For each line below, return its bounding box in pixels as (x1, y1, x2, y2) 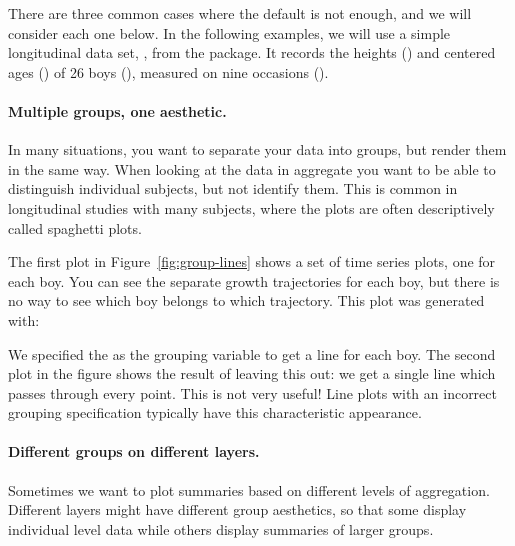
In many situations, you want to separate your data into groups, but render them (8, 139, 507, 160)
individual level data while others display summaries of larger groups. (8, 518, 434, 539)
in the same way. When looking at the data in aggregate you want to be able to (8, 158, 496, 179)
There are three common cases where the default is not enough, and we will (8, 3, 472, 23)
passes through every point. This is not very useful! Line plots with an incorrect (8, 382, 497, 403)
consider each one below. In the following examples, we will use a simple (8, 22, 451, 43)
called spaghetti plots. (8, 217, 142, 238)
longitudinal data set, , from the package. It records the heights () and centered (8, 42, 496, 63)
